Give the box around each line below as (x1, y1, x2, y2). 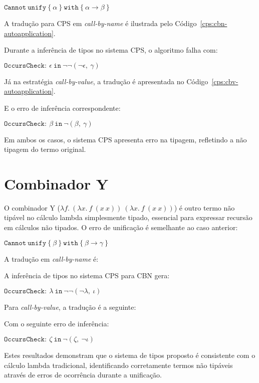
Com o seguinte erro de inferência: (4, 318, 109, 329)
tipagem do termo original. (4, 144, 86, 154)
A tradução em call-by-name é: (4, 253, 99, 264)
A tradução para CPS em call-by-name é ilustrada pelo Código (4, 18, 197, 28)
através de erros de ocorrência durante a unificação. (4, 369, 162, 380)
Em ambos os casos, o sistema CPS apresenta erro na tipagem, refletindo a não (4, 134, 247, 144)
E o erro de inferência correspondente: (4, 102, 121, 113)
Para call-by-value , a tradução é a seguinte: (4, 301, 136, 312)
